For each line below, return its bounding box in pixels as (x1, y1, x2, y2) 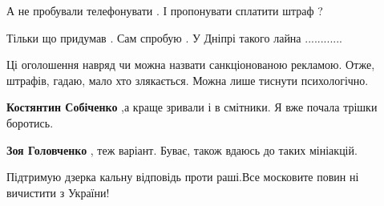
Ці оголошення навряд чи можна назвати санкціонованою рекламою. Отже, (6, 56, 375, 73)
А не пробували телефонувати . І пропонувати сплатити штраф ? (6, 2, 323, 18)
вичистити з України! (6, 184, 110, 200)
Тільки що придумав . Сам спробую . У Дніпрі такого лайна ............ (6, 29, 342, 46)
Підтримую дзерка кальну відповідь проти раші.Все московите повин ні (6, 168, 359, 185)
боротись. (6, 114, 54, 131)
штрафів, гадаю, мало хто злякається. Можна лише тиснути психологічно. (6, 71, 369, 88)
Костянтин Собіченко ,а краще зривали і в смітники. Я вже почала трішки (6, 99, 378, 115)
